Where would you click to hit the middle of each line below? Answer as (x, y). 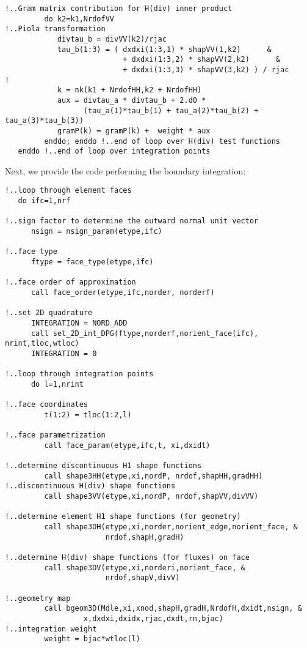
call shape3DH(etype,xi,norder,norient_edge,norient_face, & (171, 527)
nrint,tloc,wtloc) (42, 344)
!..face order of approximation (70, 282)
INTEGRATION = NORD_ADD (79, 323)
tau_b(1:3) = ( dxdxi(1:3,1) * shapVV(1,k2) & (164, 49)
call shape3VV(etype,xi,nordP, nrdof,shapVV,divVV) (151, 497)
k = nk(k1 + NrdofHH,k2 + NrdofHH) (129, 90)
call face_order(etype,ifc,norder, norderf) (123, 292)
